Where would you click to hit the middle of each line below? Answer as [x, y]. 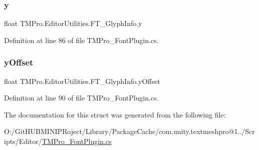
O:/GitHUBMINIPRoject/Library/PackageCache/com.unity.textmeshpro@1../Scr [129, 131]
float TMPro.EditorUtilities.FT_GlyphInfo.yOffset [82, 81]
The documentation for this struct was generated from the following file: [115, 114]
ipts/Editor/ [23, 141]
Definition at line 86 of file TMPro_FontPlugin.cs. [81, 40]
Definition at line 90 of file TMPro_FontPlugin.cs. [81, 98]
